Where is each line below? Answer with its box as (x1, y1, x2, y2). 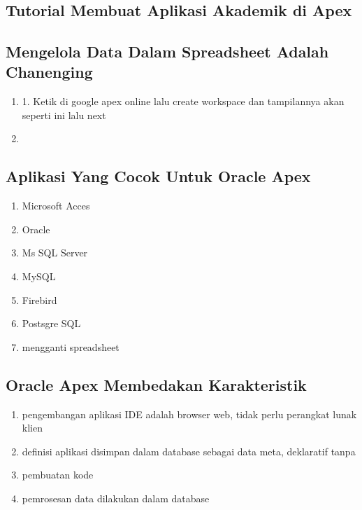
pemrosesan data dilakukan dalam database (22, 490, 210, 505)
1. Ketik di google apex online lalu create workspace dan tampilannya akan (22, 94, 345, 109)
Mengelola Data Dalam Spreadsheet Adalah (6, 40, 329, 62)
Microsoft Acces (22, 198, 90, 213)
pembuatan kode (22, 467, 94, 482)
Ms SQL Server (22, 245, 88, 260)
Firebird (22, 292, 57, 307)
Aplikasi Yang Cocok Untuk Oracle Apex (6, 165, 311, 187)
